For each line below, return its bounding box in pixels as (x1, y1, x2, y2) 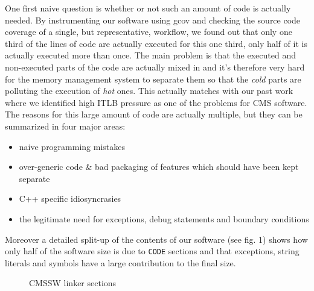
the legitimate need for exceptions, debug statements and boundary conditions (19, 212, 309, 225)
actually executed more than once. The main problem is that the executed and (5, 49, 296, 61)
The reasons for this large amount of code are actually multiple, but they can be (5, 108, 303, 120)
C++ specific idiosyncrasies (19, 192, 121, 205)
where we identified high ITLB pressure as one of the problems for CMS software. (5, 96, 307, 108)
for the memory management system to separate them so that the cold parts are (5, 72, 301, 85)
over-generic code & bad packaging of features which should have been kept (19, 160, 299, 173)
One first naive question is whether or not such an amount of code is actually (5, 2, 291, 14)
